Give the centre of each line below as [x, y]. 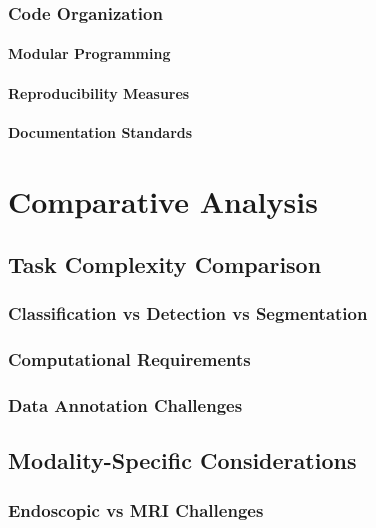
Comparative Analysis [163, 200]
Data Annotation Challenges [125, 405]
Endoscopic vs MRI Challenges [136, 509]
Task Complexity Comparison [165, 264]
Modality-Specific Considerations [182, 460]
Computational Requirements [129, 359]
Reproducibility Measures [99, 92]
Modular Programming [89, 53]
